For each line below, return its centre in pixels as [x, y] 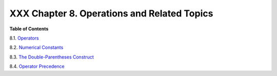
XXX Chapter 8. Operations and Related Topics [111, 13]
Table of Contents [29, 29]
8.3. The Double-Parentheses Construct [52, 57]
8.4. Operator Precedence [37, 66]
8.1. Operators [24, 38]
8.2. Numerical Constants [36, 47]
